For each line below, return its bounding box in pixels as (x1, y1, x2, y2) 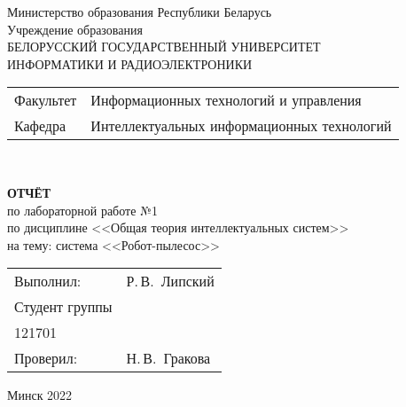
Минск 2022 (7, 386, 73, 404)
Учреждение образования (7, 20, 143, 38)
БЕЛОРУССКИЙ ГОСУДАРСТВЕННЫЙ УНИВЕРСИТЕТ (7, 37, 321, 56)
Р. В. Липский (126, 270, 215, 292)
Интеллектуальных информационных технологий (90, 115, 392, 137)
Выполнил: (14, 270, 82, 292)
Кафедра (14, 115, 66, 137)
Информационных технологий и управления (90, 90, 362, 111)
